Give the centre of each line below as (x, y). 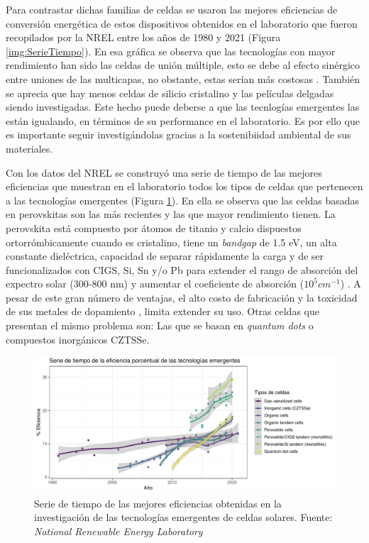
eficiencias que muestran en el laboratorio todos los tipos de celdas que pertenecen (184, 186)
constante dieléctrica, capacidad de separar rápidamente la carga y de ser (165, 256)
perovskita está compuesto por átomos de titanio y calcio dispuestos (154, 227)
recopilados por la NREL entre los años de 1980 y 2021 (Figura (143, 37)
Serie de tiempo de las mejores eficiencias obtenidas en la (158, 503)
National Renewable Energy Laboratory (119, 531)
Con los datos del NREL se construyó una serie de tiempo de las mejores (164, 172)
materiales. (29, 148)
